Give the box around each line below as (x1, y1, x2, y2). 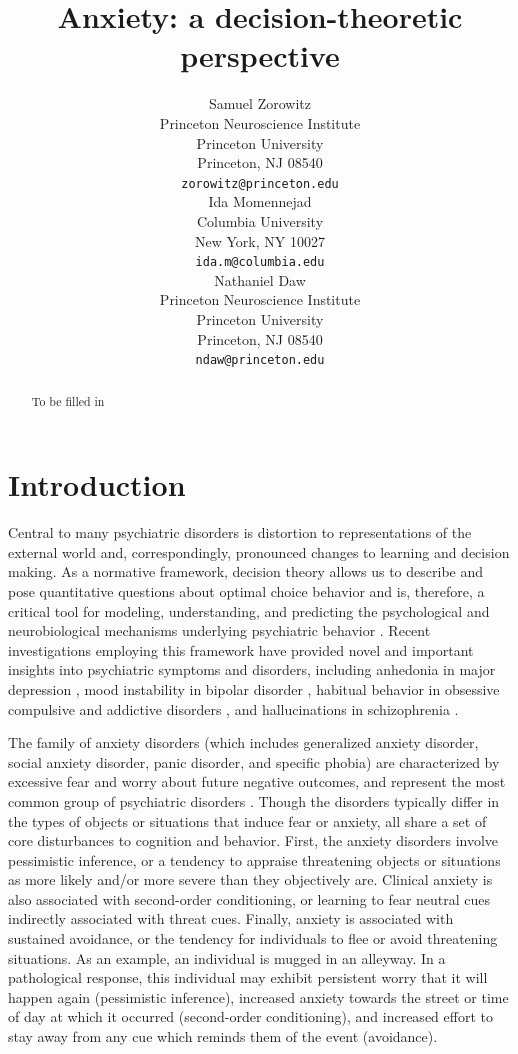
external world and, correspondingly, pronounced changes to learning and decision (8, 541, 510, 562)
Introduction (8, 464, 186, 505)
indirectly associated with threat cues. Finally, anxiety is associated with (8, 908, 454, 929)
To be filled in (31, 392, 105, 409)
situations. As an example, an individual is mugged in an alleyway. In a (8, 947, 446, 968)
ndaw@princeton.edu (195, 353, 325, 368)
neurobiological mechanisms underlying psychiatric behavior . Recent (8, 620, 431, 641)
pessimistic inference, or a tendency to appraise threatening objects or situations (8, 849, 501, 870)
